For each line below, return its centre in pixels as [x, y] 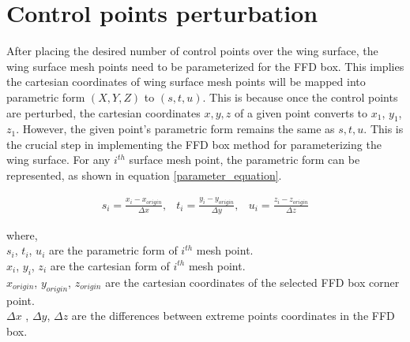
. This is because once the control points [300, 97]
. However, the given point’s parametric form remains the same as [175, 129]
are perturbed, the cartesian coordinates [103, 112]
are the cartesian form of [110, 265]
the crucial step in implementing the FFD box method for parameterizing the [194, 144]
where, [22, 234]
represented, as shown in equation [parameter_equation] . [144, 175]
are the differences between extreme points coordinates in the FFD [233, 316]
